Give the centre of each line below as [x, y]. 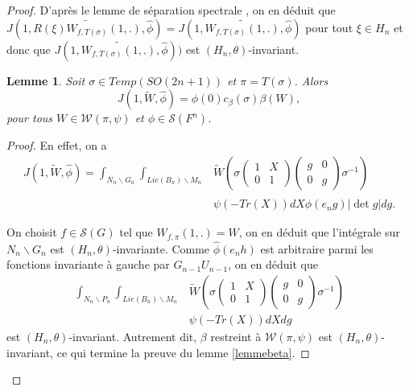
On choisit [32, 232]
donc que [29, 49]
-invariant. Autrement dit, [133, 336]
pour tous [30, 118]
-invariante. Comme [161, 248]
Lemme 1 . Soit [46, 80]
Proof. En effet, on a [57, 145]
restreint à [236, 336]
